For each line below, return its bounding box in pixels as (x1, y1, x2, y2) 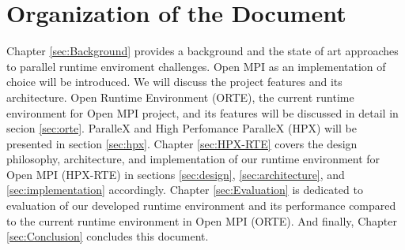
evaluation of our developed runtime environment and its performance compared (6, 197, 396, 214)
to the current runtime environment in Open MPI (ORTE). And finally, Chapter (6, 212, 397, 229)
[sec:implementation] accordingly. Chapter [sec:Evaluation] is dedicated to (6, 181, 363, 198)
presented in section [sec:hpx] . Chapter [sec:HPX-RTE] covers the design (6, 135, 358, 151)
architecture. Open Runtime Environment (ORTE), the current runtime (6, 88, 354, 105)
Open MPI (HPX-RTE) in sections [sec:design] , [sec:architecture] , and (6, 166, 345, 182)
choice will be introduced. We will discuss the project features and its (6, 73, 343, 90)
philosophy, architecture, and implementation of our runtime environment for (6, 151, 380, 167)
